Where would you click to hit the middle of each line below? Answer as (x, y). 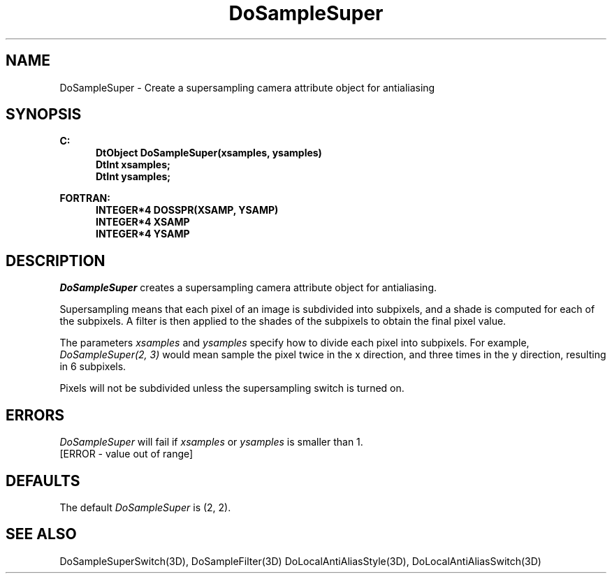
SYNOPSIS (44, 115)
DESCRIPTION (56, 261)
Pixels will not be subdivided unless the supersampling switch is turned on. (232, 388)
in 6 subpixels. (93, 367)
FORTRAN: (85, 198)
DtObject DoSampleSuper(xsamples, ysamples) (209, 153)
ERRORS (35, 415)
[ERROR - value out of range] (126, 454)
